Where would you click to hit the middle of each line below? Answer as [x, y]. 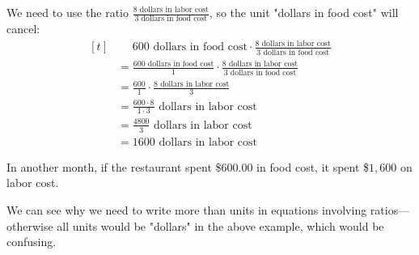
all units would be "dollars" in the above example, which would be [220, 225]
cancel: [23, 29]
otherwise [30, 225]
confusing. [32, 242]
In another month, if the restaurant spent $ [114, 166]
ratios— [390, 209]
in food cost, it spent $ [313, 166]
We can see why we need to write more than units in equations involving [187, 209]
